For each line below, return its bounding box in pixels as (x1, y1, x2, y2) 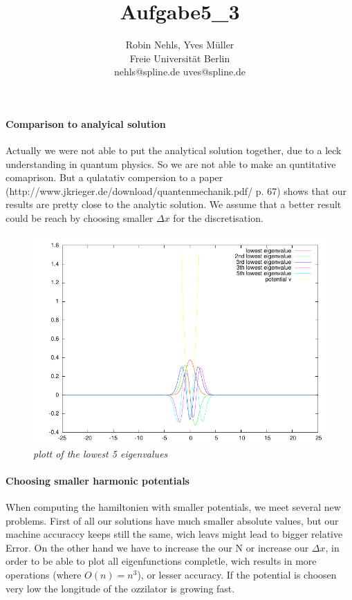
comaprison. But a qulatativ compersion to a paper (6, 170, 223, 185)
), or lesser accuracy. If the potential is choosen (137, 568, 337, 582)
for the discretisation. (173, 211, 263, 225)
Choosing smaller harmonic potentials (6, 473, 189, 487)
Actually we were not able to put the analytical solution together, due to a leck (6, 143, 342, 158)
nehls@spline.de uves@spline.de (113, 64, 246, 79)
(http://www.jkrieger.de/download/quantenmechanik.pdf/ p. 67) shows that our (6, 183, 347, 198)
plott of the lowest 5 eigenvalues (33, 446, 168, 460)
